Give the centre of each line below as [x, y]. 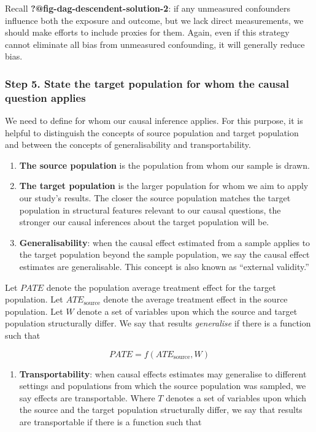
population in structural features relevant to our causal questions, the [150, 210]
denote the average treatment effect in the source [195, 299]
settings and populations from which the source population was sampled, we [163, 386]
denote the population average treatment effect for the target [161, 287]
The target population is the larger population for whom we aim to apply [164, 186]
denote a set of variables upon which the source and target [187, 311]
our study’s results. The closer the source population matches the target [155, 198]
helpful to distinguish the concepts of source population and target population [152, 132]
